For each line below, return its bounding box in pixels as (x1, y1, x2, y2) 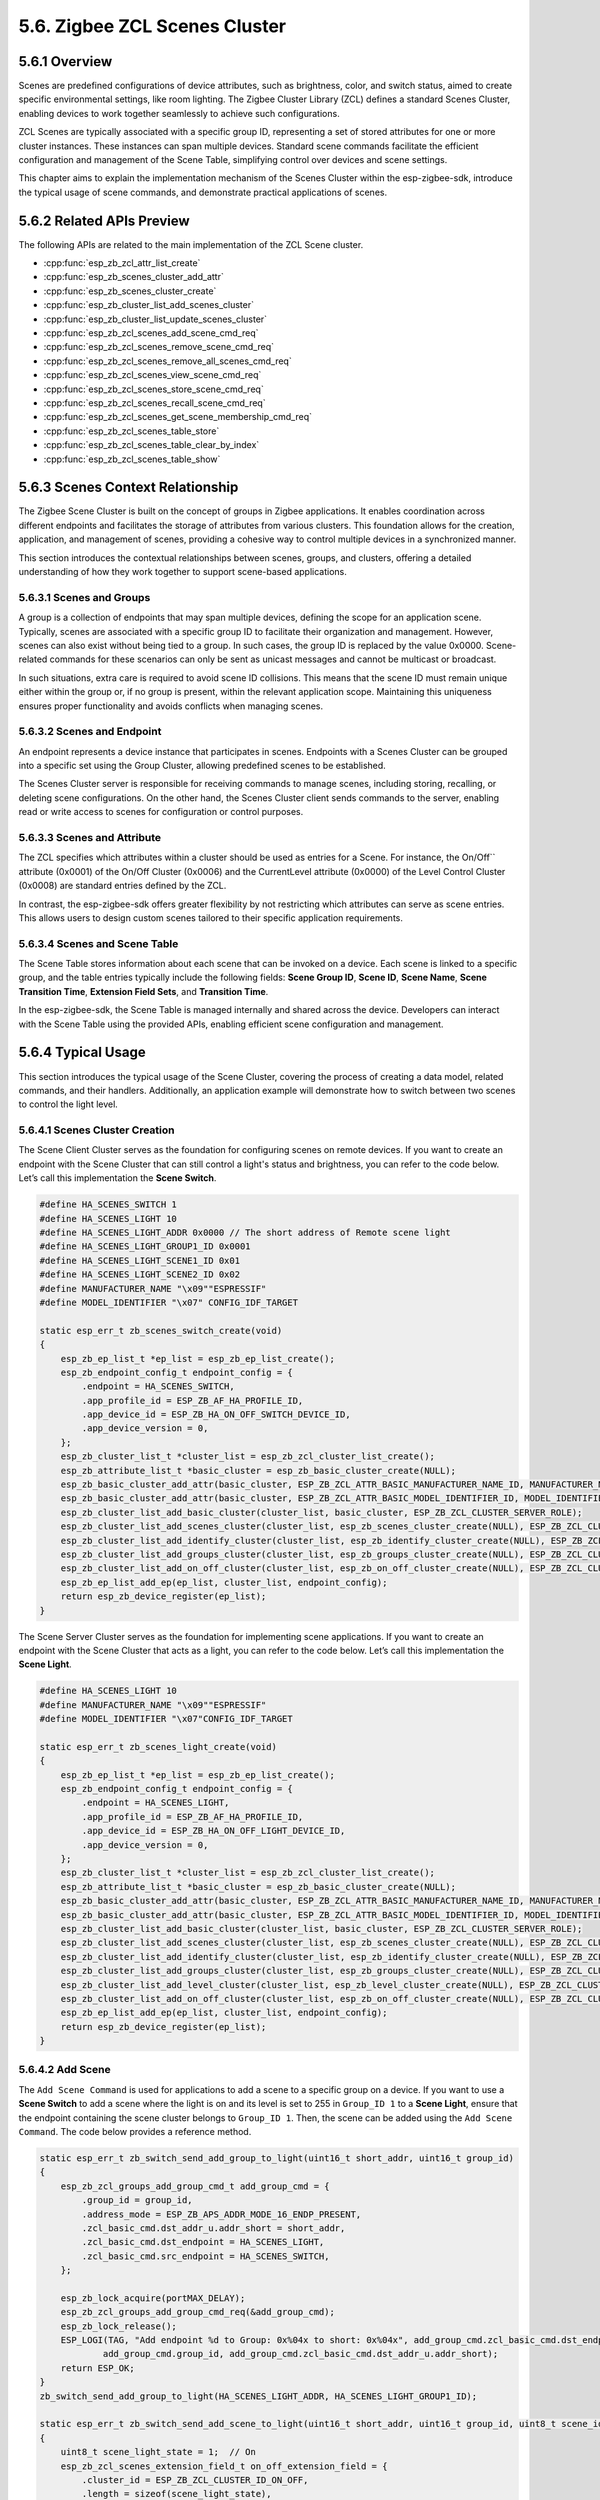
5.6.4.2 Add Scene (18, 2063, 111, 2077)
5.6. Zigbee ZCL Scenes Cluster (18, 15, 287, 37)
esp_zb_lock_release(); (60, 2320, 177, 2332)
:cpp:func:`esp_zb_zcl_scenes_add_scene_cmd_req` (43, 327, 259, 339)
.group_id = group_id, (81, 2195, 194, 2206)
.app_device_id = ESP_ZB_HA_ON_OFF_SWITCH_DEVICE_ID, (81, 1409, 351, 1420)
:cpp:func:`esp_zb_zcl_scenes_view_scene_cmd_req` (43, 369, 262, 381)
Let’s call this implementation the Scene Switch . (18, 1172, 217, 1184)
